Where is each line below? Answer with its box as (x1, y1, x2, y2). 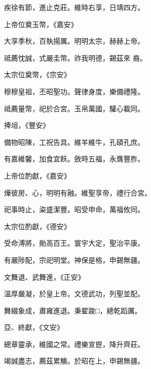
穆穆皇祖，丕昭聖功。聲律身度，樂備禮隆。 (4, 86, 144, 96)
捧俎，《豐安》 (4, 120, 50, 130)
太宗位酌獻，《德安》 (4, 221, 71, 231)
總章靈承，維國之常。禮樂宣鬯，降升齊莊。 (4, 338, 144, 349)
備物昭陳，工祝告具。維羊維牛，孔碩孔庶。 (4, 136, 144, 147)
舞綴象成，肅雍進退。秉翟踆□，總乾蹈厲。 (4, 305, 142, 315)
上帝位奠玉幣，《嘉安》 (4, 19, 78, 29)
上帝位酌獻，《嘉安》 (4, 170, 71, 180)
